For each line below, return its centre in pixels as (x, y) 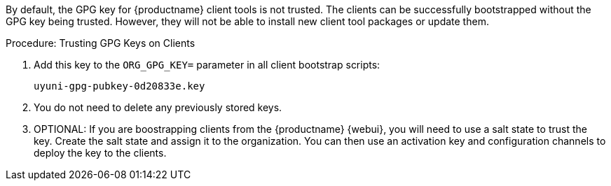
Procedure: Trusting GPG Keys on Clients (101, 43)
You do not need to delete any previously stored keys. (158, 107)
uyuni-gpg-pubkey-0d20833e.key (119, 86)
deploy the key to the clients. (100, 153)
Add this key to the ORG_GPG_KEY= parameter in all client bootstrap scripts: (207, 65)
